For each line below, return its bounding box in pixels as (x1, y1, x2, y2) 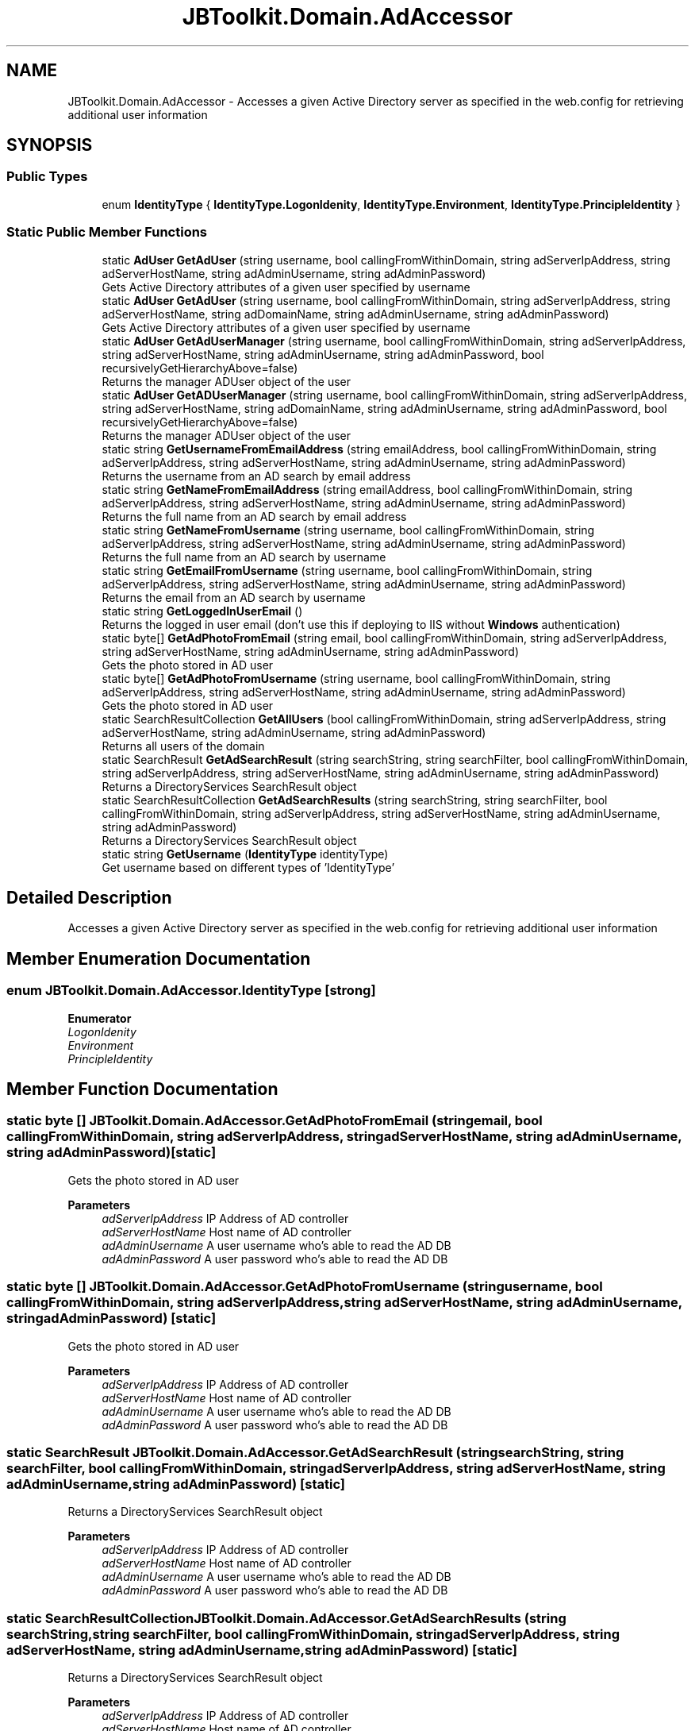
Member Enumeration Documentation (6, 948, 311, 969)
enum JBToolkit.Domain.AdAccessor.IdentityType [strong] (6, 982, 376, 999)
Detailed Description (6, 887, 172, 908)
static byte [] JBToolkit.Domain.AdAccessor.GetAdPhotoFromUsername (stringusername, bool (6, 1278, 603, 1295)
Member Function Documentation (6, 1079, 278, 1100)
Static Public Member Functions (6, 224, 208, 241)
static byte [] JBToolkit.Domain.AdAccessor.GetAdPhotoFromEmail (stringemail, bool (6, 1112, 543, 1129)
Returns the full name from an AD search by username (102, 549, 386, 564)
